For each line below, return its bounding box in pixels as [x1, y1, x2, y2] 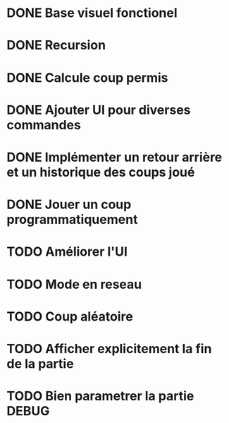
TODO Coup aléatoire [6, 309, 133, 324]
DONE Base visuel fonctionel [6, 5, 178, 21]
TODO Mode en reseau [6, 276, 142, 292]
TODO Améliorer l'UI [6, 244, 128, 260]
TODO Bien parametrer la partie [6, 388, 194, 404]
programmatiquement [6, 212, 138, 227]
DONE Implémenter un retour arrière [6, 149, 223, 165]
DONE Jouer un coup [6, 196, 132, 213]
